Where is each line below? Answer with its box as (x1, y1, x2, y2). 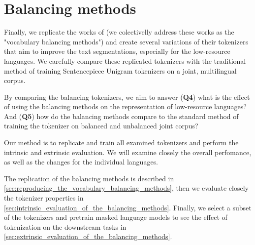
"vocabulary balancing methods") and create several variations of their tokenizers (4, 36, 248, 46)
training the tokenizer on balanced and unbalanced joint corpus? (4, 121, 198, 131)
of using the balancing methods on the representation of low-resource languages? (4, 101, 247, 112)
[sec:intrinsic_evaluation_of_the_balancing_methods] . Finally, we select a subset (4, 202, 252, 212)
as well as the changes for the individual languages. (4, 157, 159, 167)
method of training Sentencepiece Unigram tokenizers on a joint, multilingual (4, 65, 237, 76)
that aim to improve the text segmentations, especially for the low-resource (4, 46, 230, 56)
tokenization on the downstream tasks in (4, 221, 127, 232)
